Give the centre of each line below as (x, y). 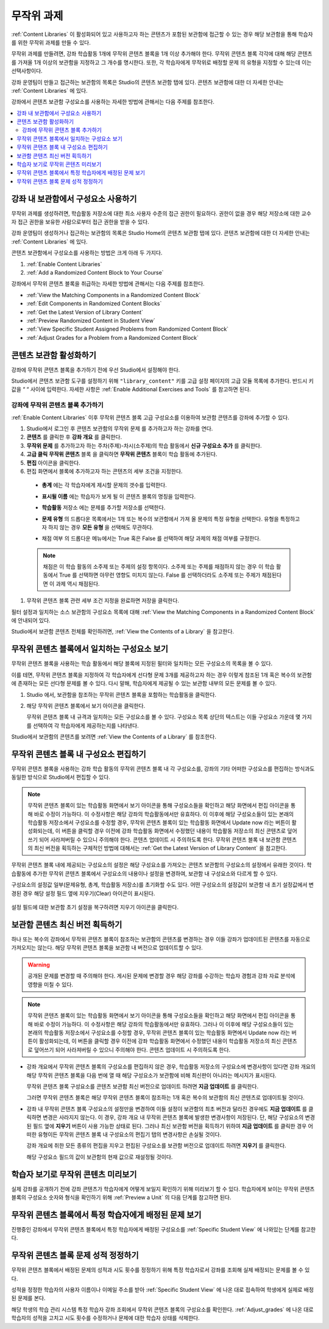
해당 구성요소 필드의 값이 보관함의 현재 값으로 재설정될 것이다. (100, 1157)
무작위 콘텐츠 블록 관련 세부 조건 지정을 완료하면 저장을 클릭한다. (103, 600)
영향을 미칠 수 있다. (50, 984)
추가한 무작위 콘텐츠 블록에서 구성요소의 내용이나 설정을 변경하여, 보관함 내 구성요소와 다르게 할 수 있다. (155, 873)
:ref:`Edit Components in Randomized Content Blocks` (94, 304)
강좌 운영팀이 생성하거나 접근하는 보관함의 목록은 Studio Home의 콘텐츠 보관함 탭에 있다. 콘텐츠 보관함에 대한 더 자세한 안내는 (161, 233)
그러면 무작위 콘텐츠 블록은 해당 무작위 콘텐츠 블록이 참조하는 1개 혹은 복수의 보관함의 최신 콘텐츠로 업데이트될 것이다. (165, 1098)
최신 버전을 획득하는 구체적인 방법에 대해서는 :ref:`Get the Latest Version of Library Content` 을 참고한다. (161, 848)
